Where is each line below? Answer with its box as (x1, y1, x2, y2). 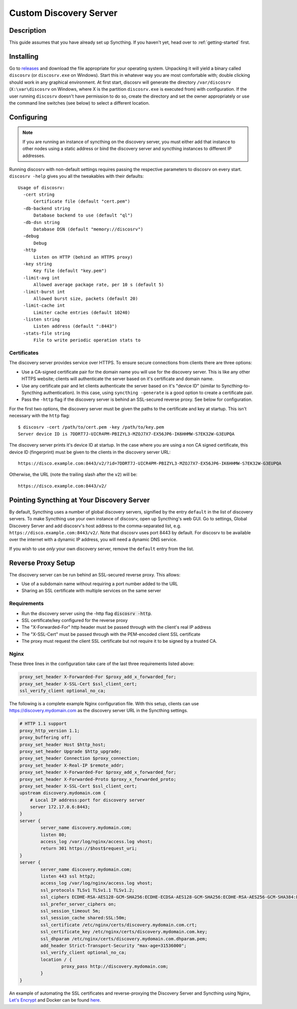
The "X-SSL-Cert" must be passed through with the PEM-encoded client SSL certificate (21, 631, 200, 637)
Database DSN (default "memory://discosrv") (33, 226, 144, 232)
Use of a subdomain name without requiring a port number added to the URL (21, 581, 178, 587)
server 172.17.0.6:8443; (30, 804, 91, 810)
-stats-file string (23, 330, 70, 336)
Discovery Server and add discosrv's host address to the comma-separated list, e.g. (9, 523, 182, 529)
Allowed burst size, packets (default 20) (33, 295, 138, 301)
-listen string (23, 317, 60, 322)
